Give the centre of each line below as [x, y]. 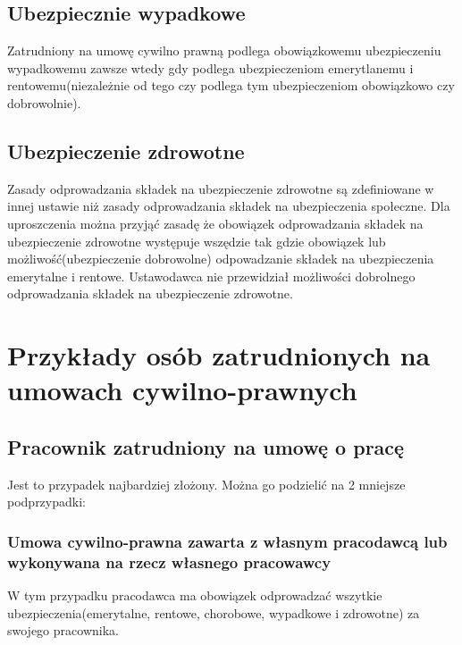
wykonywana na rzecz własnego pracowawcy [169, 561]
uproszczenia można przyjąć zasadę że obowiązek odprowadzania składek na [215, 223]
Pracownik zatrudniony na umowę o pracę [206, 446]
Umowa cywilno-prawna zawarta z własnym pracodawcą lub [227, 541]
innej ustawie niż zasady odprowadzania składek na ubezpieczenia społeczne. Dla [229, 206]
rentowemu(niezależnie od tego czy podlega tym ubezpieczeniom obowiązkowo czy [231, 85]
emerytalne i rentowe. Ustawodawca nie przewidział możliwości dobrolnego [211, 276]
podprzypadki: [46, 502]
